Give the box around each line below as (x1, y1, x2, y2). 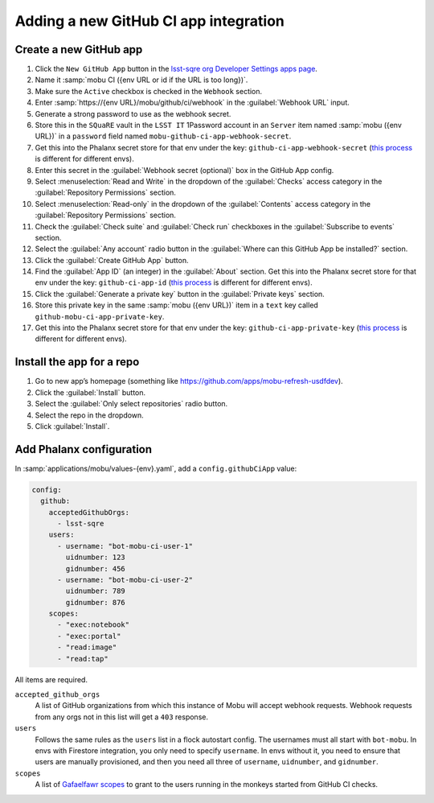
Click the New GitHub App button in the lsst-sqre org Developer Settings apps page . (35, 64, 317, 74)
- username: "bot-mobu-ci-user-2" (57, 575, 193, 584)
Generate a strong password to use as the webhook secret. (35, 109, 231, 118)
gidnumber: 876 (65, 598, 126, 607)
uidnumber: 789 (65, 587, 126, 595)
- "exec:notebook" (57, 620, 130, 629)
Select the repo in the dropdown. (35, 410, 144, 420)
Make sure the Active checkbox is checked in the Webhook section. (35, 86, 263, 96)
